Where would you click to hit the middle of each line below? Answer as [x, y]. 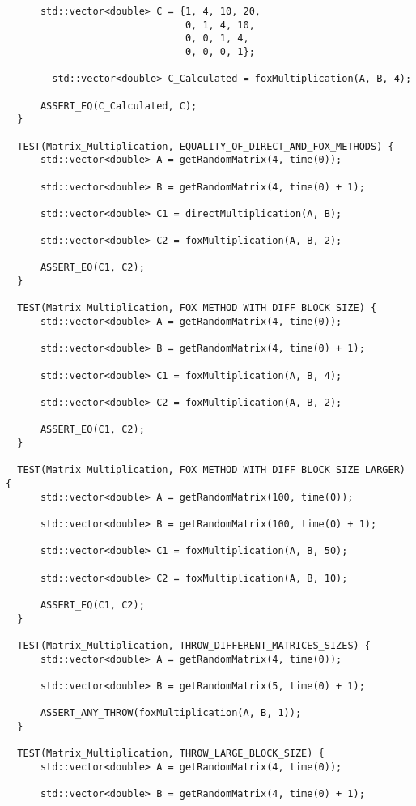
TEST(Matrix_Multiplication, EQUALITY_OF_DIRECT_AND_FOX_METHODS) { [206, 146]
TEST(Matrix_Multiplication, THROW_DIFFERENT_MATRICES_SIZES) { [194, 645]
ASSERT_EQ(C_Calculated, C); [119, 106]
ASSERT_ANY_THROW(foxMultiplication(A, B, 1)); [171, 713]
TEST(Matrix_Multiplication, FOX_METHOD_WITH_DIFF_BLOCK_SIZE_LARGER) [211, 470]
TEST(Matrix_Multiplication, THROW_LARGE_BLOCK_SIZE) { [171, 754]
